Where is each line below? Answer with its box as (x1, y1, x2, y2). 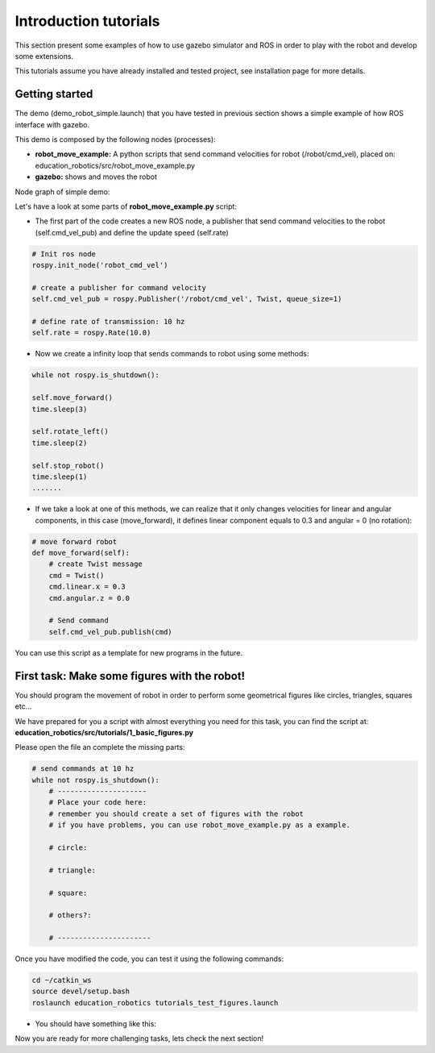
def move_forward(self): (31, 548, 130, 558)
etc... (14, 701, 32, 711)
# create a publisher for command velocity (31, 283, 207, 292)
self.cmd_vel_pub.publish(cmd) (48, 627, 172, 636)
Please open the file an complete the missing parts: (14, 743, 185, 752)
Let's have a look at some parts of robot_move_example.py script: (14, 202, 238, 211)
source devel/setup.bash (31, 987, 130, 996)
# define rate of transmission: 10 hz (31, 317, 185, 327)
